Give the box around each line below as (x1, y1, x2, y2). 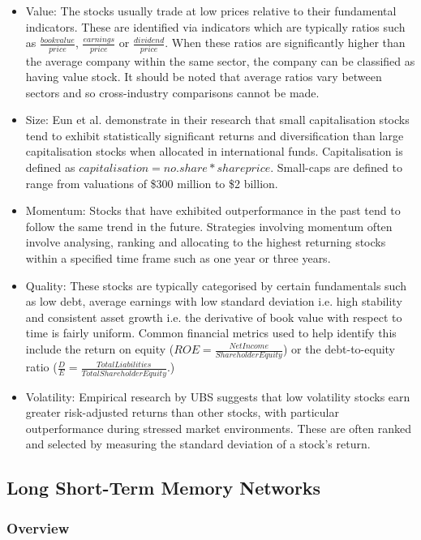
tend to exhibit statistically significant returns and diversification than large (25, 126, 404, 144)
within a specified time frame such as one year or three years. (25, 250, 331, 267)
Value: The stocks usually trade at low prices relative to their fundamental (25, 2, 397, 19)
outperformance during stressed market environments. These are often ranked (25, 419, 411, 436)
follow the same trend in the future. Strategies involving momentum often (25, 217, 393, 234)
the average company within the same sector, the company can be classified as (25, 52, 415, 69)
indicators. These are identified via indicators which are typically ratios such (25, 18, 406, 35)
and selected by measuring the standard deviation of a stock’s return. (25, 435, 371, 452)
